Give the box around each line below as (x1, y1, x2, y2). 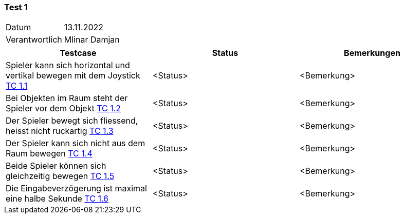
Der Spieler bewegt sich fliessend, (6, 115, 138, 126)
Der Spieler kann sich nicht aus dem (6, 138, 145, 149)
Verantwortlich (6, 34, 62, 45)
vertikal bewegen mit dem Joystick (6, 70, 140, 81)
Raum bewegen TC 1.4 (6, 148, 93, 159)
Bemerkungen (344, 48, 400, 58)
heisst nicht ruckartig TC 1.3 (6, 126, 114, 136)
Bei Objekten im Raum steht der (6, 93, 128, 104)
